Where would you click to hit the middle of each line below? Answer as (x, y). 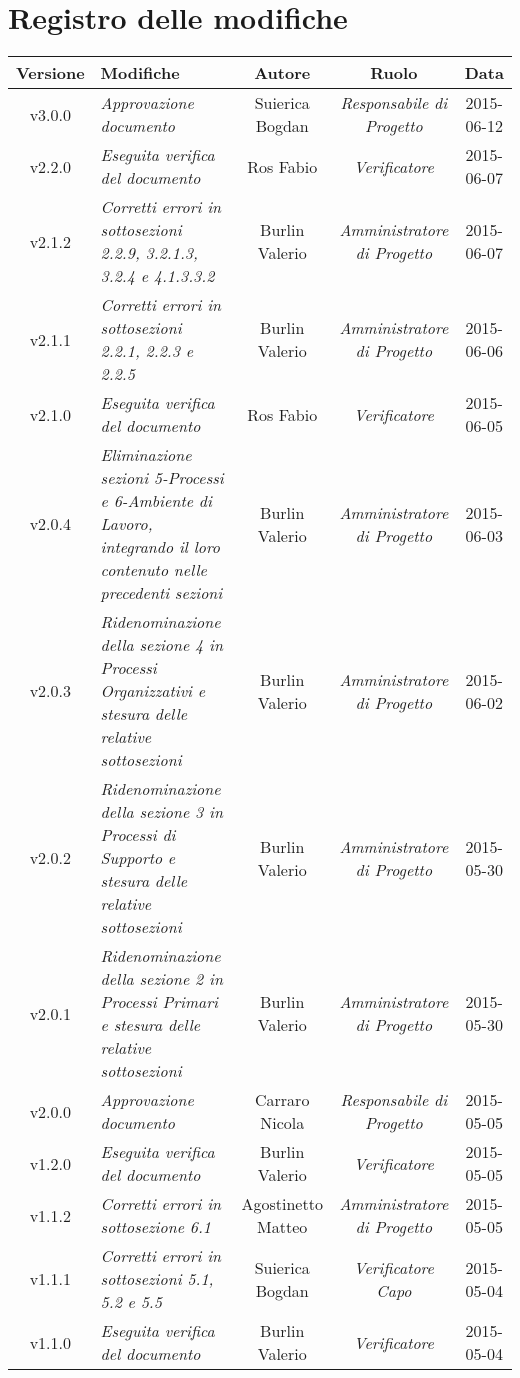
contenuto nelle (153, 570)
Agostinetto (282, 1204)
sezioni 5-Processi (162, 478)
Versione (50, 73)
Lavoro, (126, 524)
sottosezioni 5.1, (157, 1279)
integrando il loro (160, 547)
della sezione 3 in (161, 812)
